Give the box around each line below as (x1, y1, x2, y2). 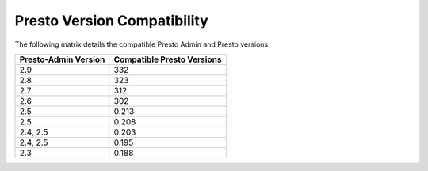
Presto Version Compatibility (14, 12, 209, 29)
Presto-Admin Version (19, 54, 105, 65)
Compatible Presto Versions (113, 54, 222, 65)
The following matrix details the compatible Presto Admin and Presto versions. (14, 40, 271, 49)
